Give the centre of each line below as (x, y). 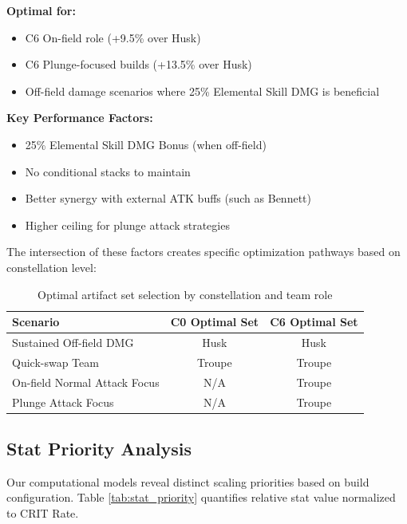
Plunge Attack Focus (63, 402)
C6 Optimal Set (314, 322)
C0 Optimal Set (215, 322)
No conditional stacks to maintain (108, 171)
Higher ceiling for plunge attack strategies (127, 225)
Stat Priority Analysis (99, 448)
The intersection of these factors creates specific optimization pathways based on (203, 252)
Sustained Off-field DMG (73, 342)
